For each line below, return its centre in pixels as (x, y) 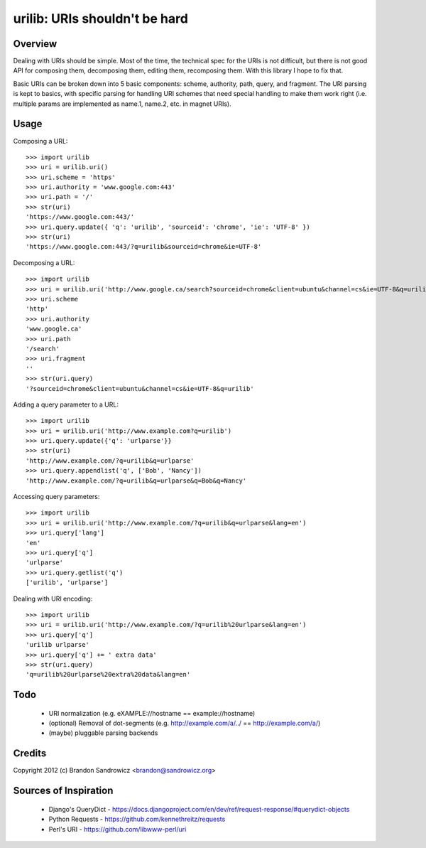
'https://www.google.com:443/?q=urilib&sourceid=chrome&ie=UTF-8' (144, 247)
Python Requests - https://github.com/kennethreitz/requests (137, 819)
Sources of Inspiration (63, 791)
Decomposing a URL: (44, 262)
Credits (30, 753)
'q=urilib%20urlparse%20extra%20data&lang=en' (108, 675)
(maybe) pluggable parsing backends (103, 733)
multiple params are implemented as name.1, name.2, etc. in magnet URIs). (122, 104)
